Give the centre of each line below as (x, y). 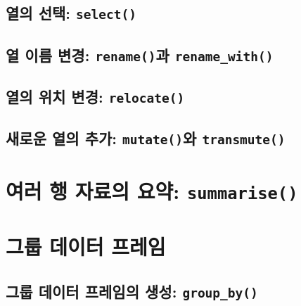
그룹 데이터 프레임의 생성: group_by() (132, 291)
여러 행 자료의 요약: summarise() (152, 190)
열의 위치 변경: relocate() (95, 97)
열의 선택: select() (71, 13)
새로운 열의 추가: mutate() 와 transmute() (146, 138)
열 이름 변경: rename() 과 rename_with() (140, 55)
